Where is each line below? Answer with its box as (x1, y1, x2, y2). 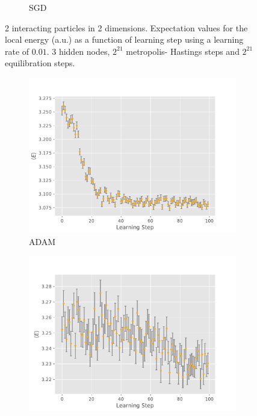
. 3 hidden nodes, (46, 45, 110, 57)
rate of (5, 45, 29, 57)
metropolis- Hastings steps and (126, 45, 240, 57)
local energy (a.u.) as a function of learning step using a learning (5, 33, 244, 46)
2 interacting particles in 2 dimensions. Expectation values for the (5, 21, 248, 34)
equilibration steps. (5, 57, 75, 69)
